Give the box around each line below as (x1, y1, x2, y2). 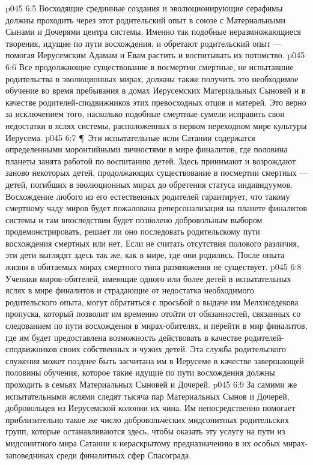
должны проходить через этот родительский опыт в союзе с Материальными (5, 13, 286, 26)
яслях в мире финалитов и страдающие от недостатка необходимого (5, 284, 254, 296)
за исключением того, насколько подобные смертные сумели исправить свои (5, 107, 285, 120)
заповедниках (5, 448, 54, 461)
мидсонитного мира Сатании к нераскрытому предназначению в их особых (5, 436, 281, 449)
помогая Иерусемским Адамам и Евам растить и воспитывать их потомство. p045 (5, 49, 305, 61)
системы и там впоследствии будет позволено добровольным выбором (5, 213, 263, 226)
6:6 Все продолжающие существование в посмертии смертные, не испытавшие (5, 60, 294, 73)
